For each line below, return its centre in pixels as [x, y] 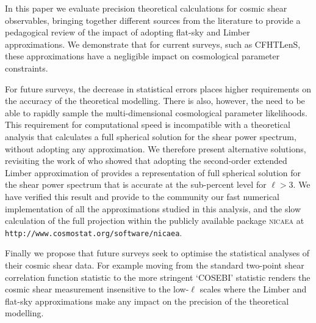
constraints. [27, 68]
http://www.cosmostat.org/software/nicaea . [94, 232]
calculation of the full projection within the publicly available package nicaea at [155, 221]
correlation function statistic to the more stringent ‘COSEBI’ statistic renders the [158, 277]
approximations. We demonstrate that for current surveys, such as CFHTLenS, [153, 44]
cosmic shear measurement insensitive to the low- [97, 289]
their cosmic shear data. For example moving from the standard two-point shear [155, 265]
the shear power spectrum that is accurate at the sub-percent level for [136, 184]
